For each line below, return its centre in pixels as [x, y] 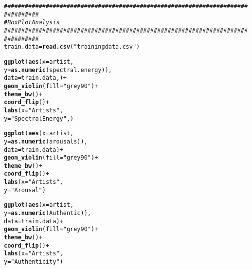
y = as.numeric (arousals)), [46, 141]
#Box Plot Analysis [32, 23]
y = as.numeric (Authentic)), [48, 213]
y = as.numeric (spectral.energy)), [58, 70]
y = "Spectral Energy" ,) [39, 118]
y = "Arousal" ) [25, 190]
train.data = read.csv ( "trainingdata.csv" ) [72, 47]
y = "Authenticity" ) [34, 262]
